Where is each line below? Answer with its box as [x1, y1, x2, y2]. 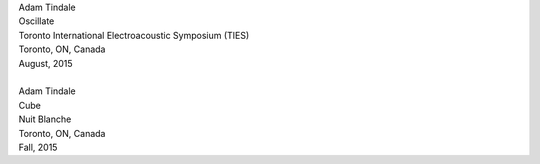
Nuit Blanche [18, 113, 72, 125]
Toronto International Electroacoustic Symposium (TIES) [18, 29, 250, 41]
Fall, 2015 [18, 141, 58, 153]
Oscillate [18, 15, 55, 27]
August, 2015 [18, 57, 74, 69]
